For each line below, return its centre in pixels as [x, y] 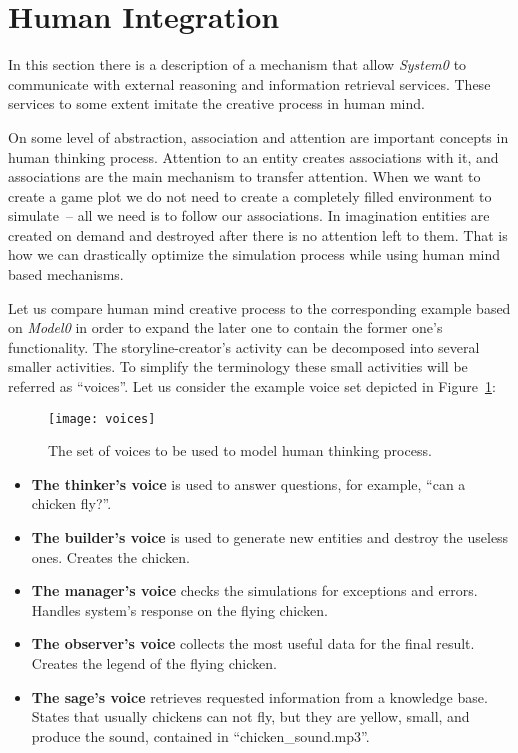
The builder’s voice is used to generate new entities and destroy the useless [270, 537]
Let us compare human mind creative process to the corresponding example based [259, 307]
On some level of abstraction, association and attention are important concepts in [258, 136]
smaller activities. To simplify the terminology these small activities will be [238, 366]
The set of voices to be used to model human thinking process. [240, 450]
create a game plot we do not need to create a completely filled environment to [250, 195]
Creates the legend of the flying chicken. [154, 663]
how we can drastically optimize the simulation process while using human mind [254, 254]
